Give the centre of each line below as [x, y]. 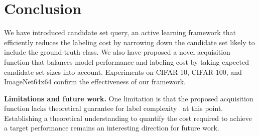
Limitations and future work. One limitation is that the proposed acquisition [129, 98]
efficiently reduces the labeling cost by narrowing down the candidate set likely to [129, 42]
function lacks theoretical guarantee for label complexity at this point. [114, 108]
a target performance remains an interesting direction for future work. [112, 128]
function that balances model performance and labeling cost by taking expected [126, 61]
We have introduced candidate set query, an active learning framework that [120, 32]
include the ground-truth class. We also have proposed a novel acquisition [117, 52]
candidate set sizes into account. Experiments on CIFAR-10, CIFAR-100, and [123, 72]
